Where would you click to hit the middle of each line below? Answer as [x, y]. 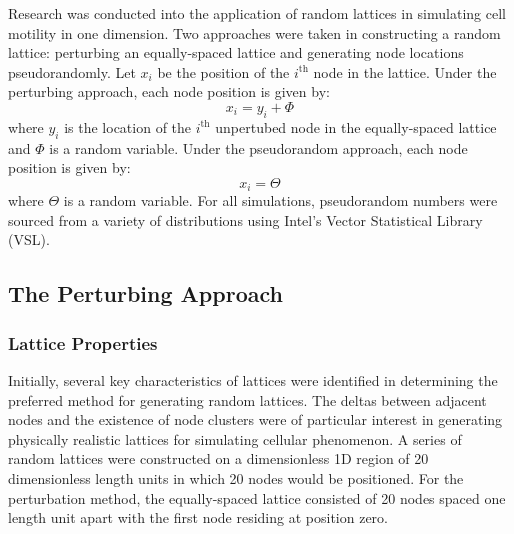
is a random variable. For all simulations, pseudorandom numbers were [280, 200]
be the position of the [223, 71]
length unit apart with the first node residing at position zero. [198, 517]
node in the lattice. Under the [405, 71]
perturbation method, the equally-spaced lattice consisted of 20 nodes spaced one [257, 497]
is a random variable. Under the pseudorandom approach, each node [258, 147]
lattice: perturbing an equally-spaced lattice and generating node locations [236, 52]
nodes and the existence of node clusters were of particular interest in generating [255, 419]
